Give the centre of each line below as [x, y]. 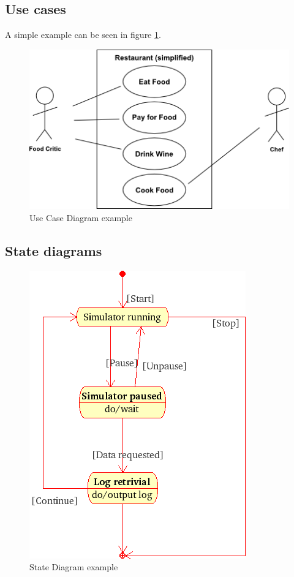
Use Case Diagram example [81, 217]
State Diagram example [74, 567]
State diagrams [54, 250]
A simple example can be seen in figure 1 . [83, 35]
